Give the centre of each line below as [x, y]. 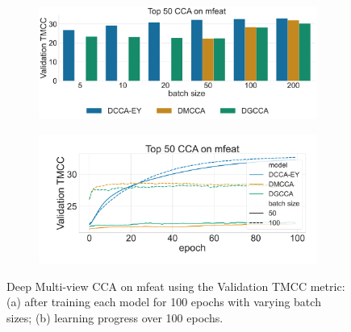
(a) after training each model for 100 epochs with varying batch [164, 302]
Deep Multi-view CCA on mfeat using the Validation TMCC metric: [176, 286]
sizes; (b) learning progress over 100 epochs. [115, 318]
